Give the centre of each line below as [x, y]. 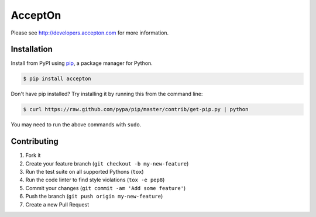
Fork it [33, 156]
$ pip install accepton [57, 79]
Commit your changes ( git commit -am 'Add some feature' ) [106, 188]
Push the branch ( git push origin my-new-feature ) [94, 197]
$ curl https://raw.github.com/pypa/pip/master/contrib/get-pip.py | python [136, 109]
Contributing [35, 141]
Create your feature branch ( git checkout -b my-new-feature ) [107, 163]
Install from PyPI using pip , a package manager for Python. [82, 63]
